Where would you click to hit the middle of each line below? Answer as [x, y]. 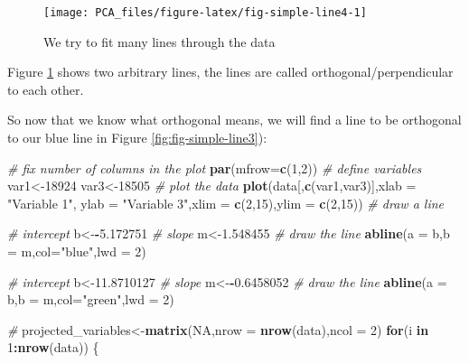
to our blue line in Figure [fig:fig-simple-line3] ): [137, 138]
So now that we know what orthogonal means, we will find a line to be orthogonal [234, 120]
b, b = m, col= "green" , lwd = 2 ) [91, 299]
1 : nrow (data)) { [53, 347]
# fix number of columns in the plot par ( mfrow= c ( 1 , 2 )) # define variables [215, 168]
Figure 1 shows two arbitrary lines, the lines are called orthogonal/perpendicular [230, 72]
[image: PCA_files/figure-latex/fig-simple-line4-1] [205, 13]
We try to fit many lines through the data [159, 41]
